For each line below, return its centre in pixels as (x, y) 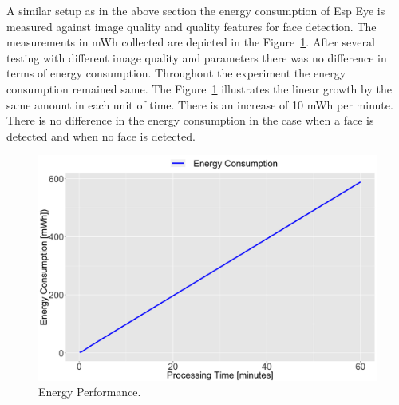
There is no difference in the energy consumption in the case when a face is (190, 120)
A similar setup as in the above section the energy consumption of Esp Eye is (196, 10)
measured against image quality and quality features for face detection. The (192, 26)
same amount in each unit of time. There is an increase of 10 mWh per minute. (200, 104)
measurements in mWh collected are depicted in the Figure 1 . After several (191, 42)
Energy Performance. (90, 392)
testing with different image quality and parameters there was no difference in (197, 57)
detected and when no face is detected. (101, 135)
